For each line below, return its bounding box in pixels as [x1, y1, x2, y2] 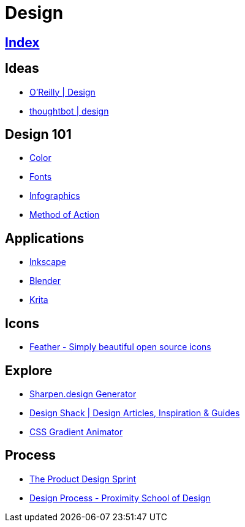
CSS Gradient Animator [29, 426, 123, 437]
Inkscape [29, 256, 66, 267]
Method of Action [29, 209, 100, 220]
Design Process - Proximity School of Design [29, 492, 211, 503]
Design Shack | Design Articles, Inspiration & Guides [29, 407, 240, 418]
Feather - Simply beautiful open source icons [29, 342, 211, 353]
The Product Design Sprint [29, 473, 137, 484]
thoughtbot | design [29, 105, 109, 116]
